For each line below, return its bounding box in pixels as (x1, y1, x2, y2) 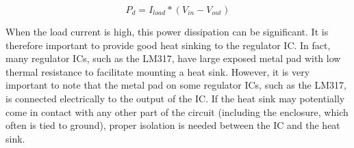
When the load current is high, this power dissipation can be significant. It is (5, 25, 329, 38)
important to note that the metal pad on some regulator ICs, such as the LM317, (5, 78, 346, 92)
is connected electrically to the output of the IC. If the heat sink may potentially (5, 91, 345, 105)
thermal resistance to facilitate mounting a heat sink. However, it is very (5, 64, 310, 78)
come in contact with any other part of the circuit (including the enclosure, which (5, 104, 349, 119)
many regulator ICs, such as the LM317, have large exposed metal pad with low (5, 51, 341, 65)
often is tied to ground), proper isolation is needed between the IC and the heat (5, 118, 340, 132)
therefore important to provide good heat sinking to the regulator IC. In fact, (5, 38, 331, 52)
